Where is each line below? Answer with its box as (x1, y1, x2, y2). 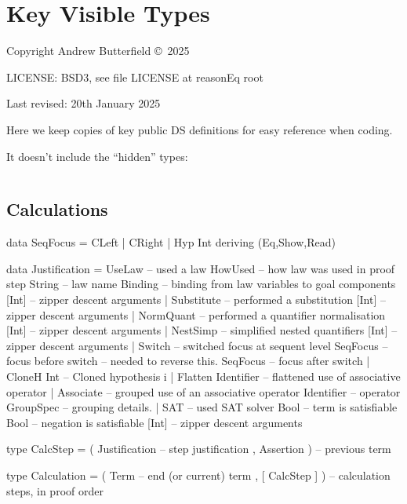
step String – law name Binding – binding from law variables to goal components (6, 276, 396, 292)
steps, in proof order (6, 482, 104, 499)
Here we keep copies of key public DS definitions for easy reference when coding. (6, 121, 393, 137)
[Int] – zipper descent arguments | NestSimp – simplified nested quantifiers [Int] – (6, 322, 398, 338)
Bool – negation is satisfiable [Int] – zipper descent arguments (6, 414, 303, 430)
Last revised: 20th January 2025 (6, 95, 161, 111)
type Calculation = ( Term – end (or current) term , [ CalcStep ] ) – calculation (6, 467, 391, 484)
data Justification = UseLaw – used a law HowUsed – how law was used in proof (6, 260, 395, 276)
